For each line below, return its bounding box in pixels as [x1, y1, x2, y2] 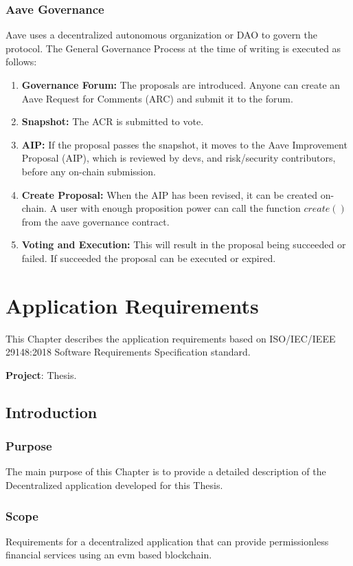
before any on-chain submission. [21, 164, 156, 178]
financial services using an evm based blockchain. [5, 547, 212, 562]
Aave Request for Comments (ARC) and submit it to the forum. [21, 91, 293, 105]
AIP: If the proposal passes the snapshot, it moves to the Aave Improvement [21, 137, 348, 151]
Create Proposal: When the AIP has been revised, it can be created [21, 187, 318, 202]
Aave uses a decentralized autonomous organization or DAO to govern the [5, 28, 318, 42]
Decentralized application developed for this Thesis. [5, 478, 223, 492]
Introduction [5, 401, 98, 422]
